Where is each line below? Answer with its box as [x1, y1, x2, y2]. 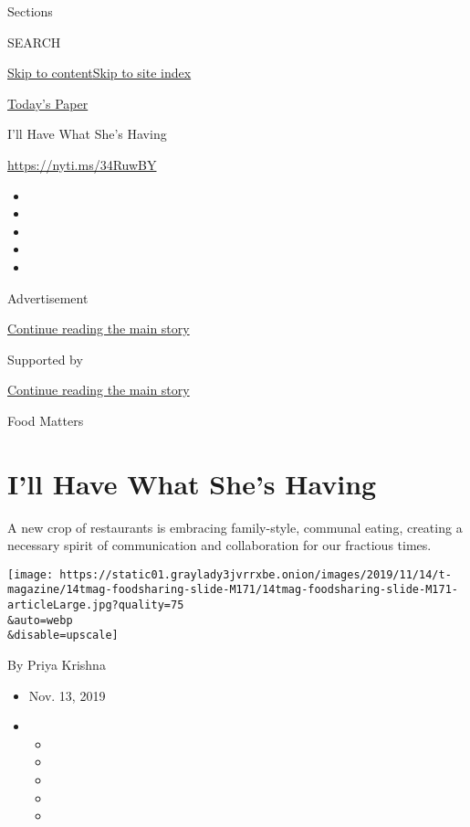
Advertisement [7, 288, 89, 307]
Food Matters [7, 410, 84, 429]
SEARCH [7, 32, 61, 51]
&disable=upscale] [7, 629, 119, 642]
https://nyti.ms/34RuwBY [7, 154, 157, 174]
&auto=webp [7, 613, 73, 627]
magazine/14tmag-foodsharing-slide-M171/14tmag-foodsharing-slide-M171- [7, 583, 458, 597]
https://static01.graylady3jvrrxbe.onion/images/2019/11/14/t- [59, 567, 452, 581]
